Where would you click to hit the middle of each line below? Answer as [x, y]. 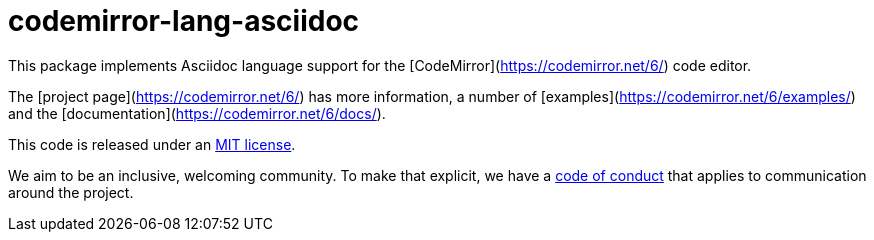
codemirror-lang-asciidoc [184, 21]
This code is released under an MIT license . [152, 144]
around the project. [71, 192]
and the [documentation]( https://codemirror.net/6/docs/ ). [197, 113]
